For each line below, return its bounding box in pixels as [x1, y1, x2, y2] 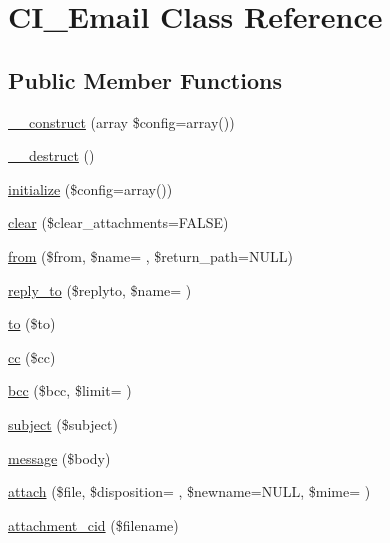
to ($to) [8, 313, 56, 334]
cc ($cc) [8, 346, 56, 367]
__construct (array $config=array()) [8, 111, 235, 132]
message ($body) [8, 447, 111, 468]
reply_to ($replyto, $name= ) [8, 279, 192, 300]
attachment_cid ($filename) [8, 514, 179, 535]
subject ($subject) [8, 413, 118, 434]
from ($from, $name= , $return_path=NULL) [8, 245, 293, 266]
